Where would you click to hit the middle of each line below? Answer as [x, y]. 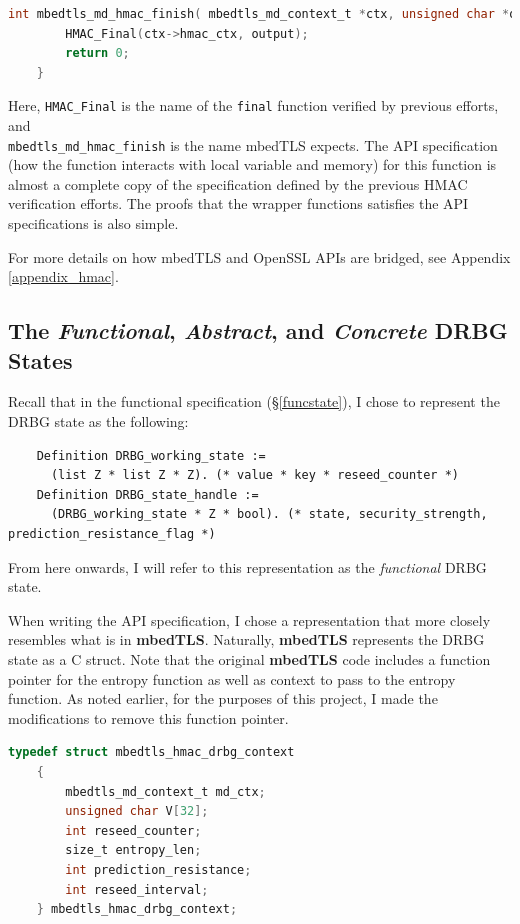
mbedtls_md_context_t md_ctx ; [165, 791]
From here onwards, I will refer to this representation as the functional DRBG [247, 566]
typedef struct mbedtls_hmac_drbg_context [151, 752]
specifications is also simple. [93, 223]
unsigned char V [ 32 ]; [137, 811]
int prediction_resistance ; [158, 869]
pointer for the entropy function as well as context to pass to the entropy [232, 678]
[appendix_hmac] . [63, 276]
